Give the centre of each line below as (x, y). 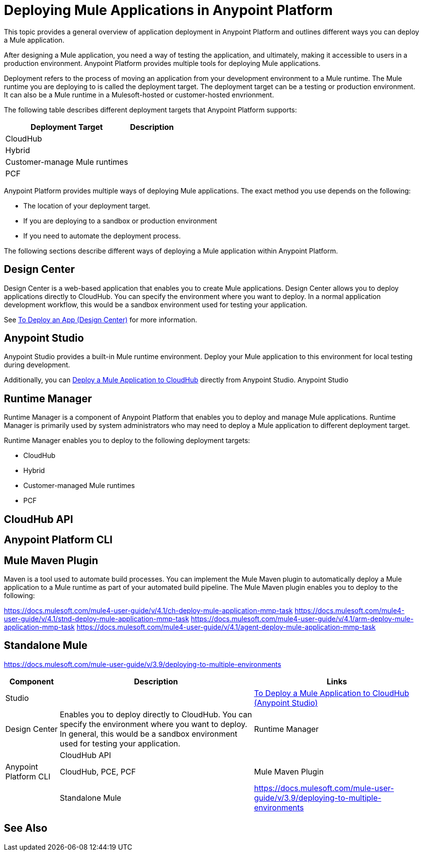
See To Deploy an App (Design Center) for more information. (101, 319)
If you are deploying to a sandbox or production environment (120, 221)
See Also (26, 828)
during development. (37, 365)
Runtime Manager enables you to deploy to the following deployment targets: (127, 441)
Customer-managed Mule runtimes (79, 486)
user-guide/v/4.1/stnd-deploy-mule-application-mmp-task (97, 618)
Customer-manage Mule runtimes (67, 162)
